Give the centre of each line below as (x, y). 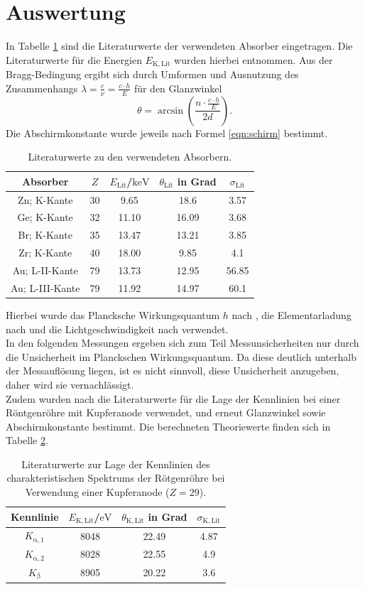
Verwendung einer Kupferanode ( (97, 492)
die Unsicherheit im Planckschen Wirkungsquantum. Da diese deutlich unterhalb (181, 356)
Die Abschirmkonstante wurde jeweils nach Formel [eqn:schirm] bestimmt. (167, 133)
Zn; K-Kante (45, 199)
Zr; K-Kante (45, 253)
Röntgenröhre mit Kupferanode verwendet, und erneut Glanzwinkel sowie (166, 412)
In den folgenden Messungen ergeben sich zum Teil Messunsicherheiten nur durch (182, 343)
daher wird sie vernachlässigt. (70, 384)
